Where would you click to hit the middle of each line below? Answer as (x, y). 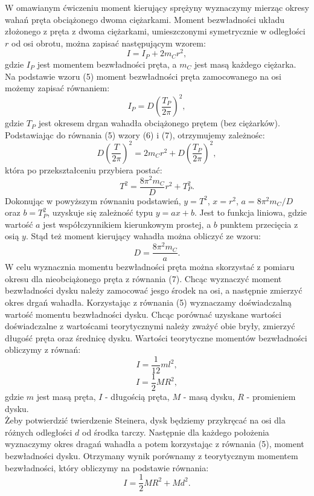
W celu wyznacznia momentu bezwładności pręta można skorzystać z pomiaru (150, 267)
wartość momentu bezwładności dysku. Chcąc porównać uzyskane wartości (143, 314)
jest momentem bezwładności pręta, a (107, 64)
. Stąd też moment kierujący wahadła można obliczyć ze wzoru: (143, 236)
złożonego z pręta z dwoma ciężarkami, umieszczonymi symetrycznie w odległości (155, 31)
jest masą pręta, (66, 396)
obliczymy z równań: (43, 349)
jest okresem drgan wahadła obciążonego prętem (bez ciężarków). (159, 123)
